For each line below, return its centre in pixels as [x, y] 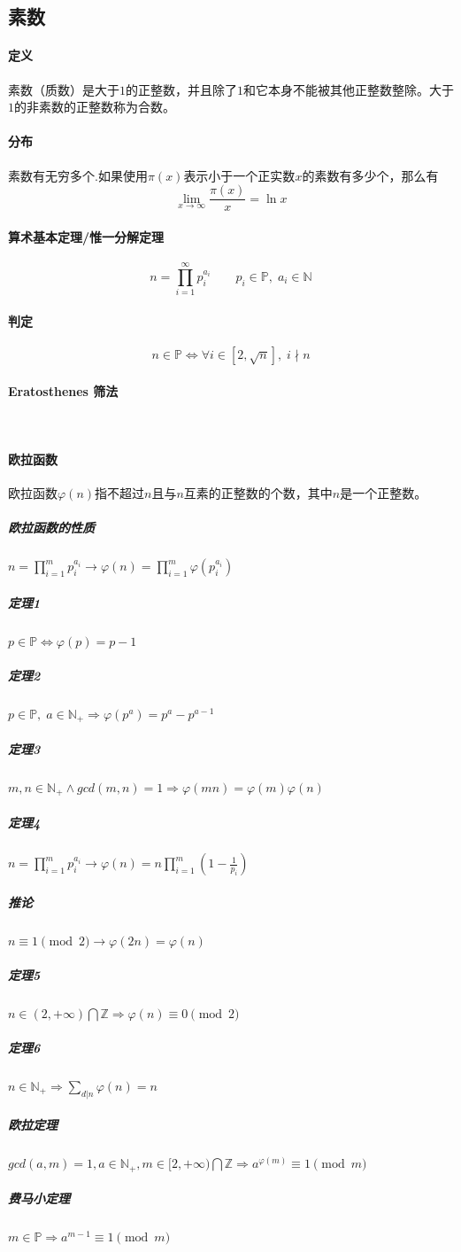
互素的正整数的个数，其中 [258, 493]
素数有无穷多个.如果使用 [78, 175]
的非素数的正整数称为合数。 [95, 107]
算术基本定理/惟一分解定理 [86, 236]
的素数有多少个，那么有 [370, 175]
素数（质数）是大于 [64, 89]
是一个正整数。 [384, 493]
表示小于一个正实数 [239, 175]
